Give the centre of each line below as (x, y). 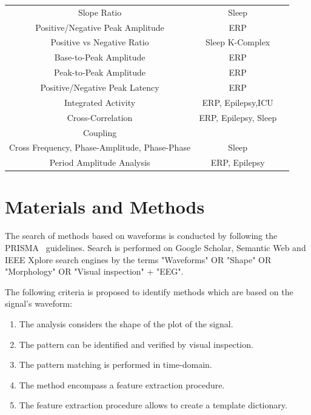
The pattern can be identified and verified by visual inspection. (136, 344)
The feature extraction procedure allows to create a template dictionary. (153, 405)
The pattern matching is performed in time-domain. (115, 364)
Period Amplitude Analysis (100, 162)
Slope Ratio (100, 12)
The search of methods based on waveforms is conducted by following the (141, 236)
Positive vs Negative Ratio (100, 42)
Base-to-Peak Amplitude (100, 57)
